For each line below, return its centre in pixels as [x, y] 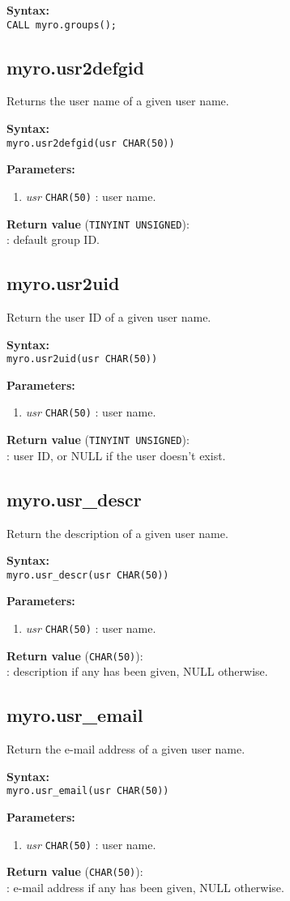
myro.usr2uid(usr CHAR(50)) [82, 359]
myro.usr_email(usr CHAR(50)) [88, 791]
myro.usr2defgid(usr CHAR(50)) [91, 143]
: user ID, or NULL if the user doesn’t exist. [116, 455]
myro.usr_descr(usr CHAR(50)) [88, 575]
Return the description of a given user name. [117, 533]
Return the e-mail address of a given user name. [126, 749]
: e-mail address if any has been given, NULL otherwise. [145, 887]
